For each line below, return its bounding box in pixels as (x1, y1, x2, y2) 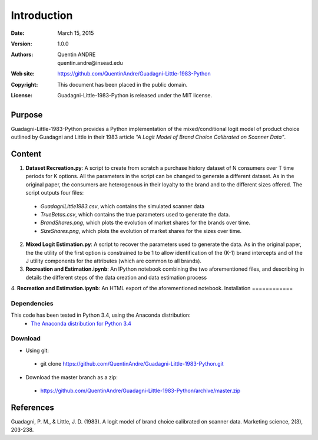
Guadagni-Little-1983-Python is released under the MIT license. (57, 91, 212, 98)
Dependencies (11, 299, 54, 307)
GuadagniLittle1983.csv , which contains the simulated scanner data (40, 202, 205, 209)
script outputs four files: (25, 189, 84, 196)
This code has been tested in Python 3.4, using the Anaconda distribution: (11, 311, 191, 318)
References (11, 402, 54, 412)
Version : (11, 40, 32, 47)
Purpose (11, 110, 43, 120)
